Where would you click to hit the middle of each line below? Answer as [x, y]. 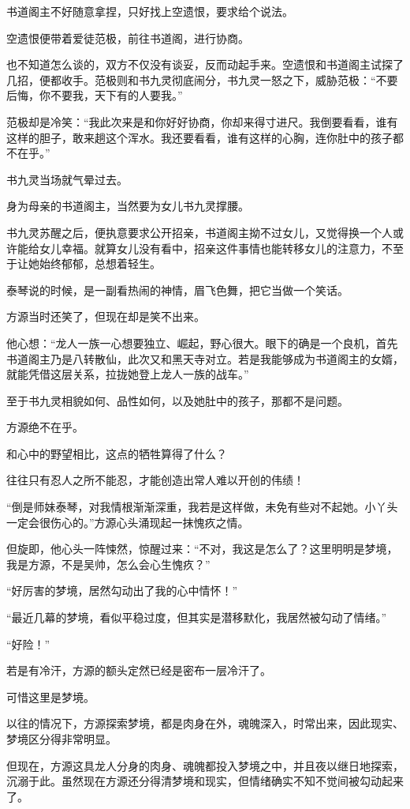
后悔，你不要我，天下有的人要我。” [95, 95]
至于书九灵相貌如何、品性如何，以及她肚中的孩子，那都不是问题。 [177, 400]
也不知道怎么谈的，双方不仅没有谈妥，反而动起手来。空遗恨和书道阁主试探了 [205, 64]
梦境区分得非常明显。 [61, 739]
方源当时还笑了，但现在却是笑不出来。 [106, 316]
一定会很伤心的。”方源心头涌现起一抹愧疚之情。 [128, 522]
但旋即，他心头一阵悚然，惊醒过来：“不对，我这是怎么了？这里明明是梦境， [202, 549]
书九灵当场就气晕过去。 [67, 179]
